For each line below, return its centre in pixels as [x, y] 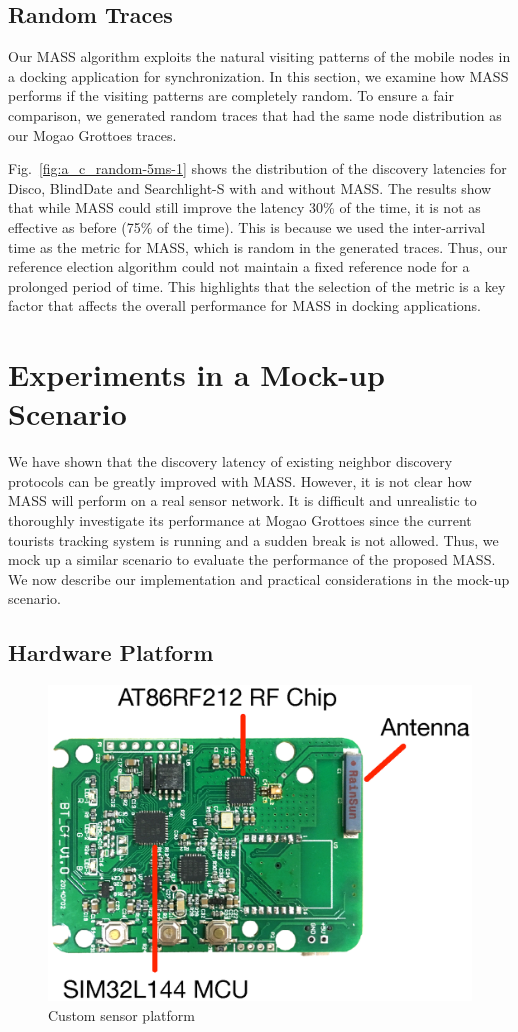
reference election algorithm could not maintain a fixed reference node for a [239, 266]
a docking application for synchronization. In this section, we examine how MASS [258, 75]
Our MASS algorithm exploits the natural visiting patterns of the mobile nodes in [259, 56]
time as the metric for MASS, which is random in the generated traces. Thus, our [258, 246]
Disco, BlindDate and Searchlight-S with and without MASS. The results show [250, 187]
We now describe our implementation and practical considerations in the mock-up [259, 578]
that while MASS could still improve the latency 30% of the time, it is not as [244, 207]
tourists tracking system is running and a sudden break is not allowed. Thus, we [253, 539]
